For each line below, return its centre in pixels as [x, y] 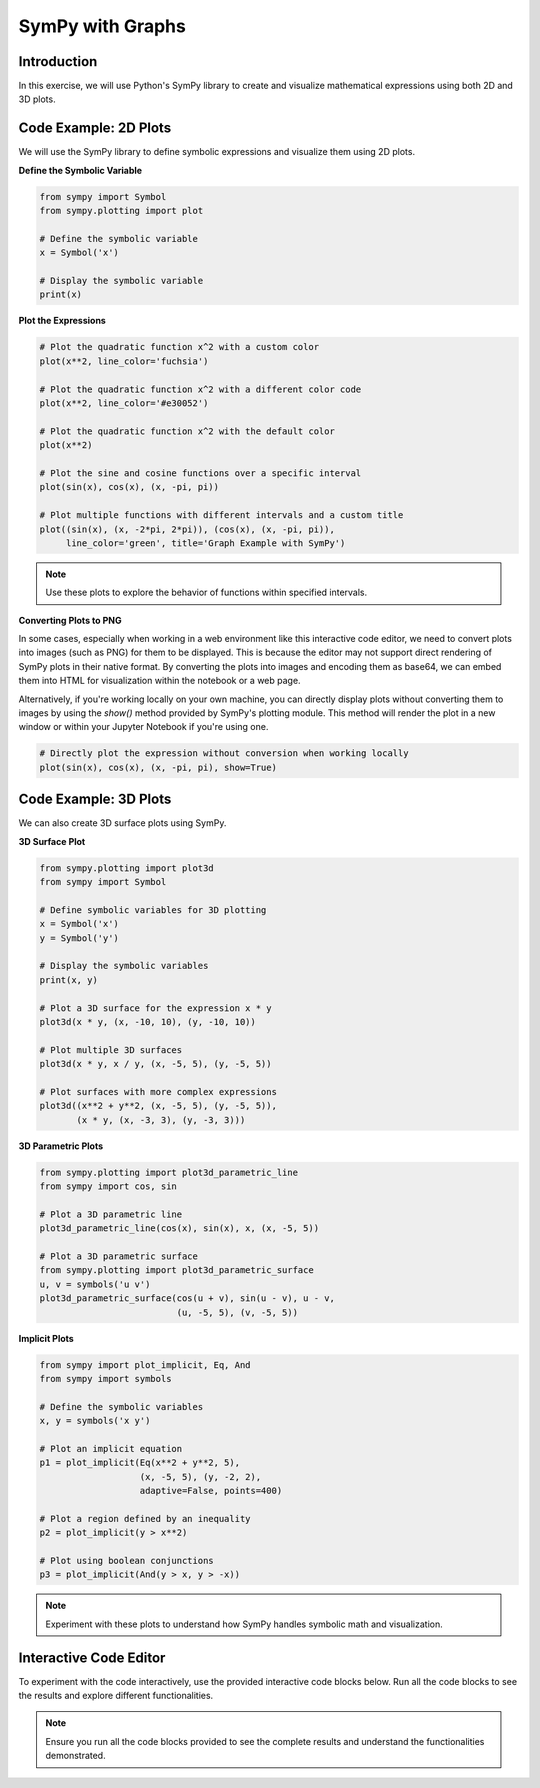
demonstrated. [75, 1756]
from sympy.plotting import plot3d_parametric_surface [176, 1270]
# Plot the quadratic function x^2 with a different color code [200, 389]
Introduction [58, 61]
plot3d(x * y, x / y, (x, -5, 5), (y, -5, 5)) [155, 1064]
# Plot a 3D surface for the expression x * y [155, 1008]
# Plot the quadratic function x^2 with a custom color [179, 347]
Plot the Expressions [62, 321]
